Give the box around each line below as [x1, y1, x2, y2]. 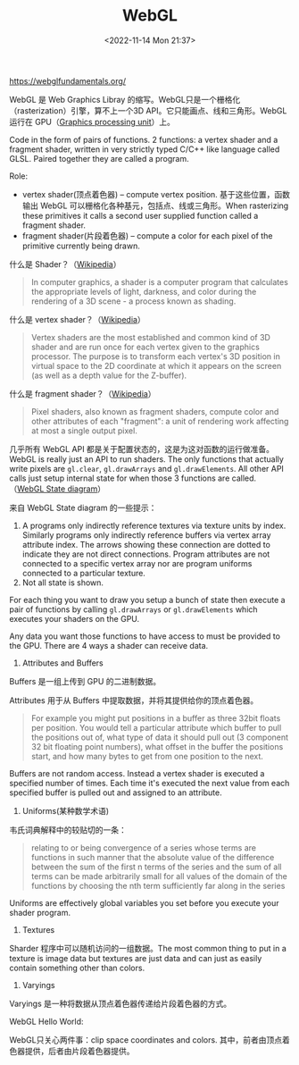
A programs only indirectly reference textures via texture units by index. [21, 520, 287, 531]
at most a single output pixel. [30, 425, 138, 436]
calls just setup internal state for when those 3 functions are [9, 473, 230, 483]
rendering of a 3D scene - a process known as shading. [30, 296, 237, 306]
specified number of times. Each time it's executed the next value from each [9, 777, 290, 788]
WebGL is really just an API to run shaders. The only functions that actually [9, 453, 284, 465]
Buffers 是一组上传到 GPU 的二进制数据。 [9, 675, 162, 686]
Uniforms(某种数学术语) [21, 805, 110, 816]
